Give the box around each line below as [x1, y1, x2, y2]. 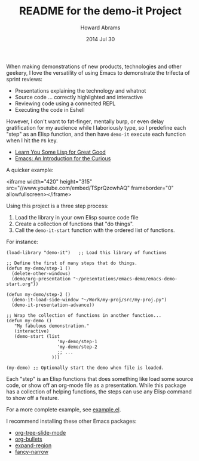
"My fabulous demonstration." [14, 323, 90, 329]
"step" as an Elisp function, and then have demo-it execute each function [6, 130, 186, 138]
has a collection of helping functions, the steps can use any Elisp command [6, 387, 192, 395]
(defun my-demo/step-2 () [6, 291, 71, 297]
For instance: [6, 238, 39, 245]
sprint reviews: [6, 75, 43, 83]
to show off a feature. [6, 394, 59, 401]
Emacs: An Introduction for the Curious [14, 154, 111, 162]
